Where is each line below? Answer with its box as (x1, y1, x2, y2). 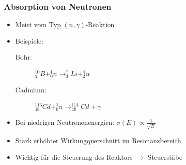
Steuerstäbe (147, 151, 183, 162)
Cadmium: (15, 85, 46, 95)
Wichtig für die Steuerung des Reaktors (15, 151, 133, 162)
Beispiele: (15, 35, 44, 45)
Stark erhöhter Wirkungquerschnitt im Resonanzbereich (15, 135, 181, 146)
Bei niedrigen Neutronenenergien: (15, 117, 114, 127)
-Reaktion (85, 19, 115, 30)
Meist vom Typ (15, 19, 61, 30)
